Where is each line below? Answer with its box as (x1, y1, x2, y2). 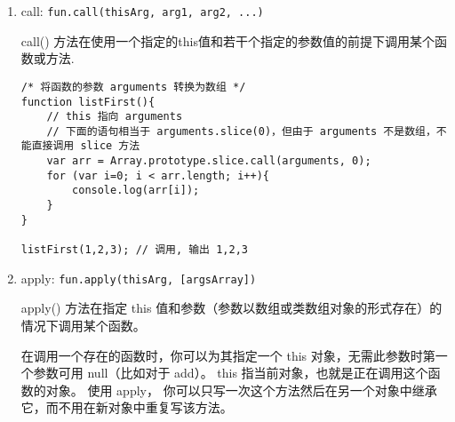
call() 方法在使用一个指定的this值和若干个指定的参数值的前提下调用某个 (20, 31, 435, 50)
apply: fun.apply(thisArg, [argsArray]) (20, 268, 257, 287)
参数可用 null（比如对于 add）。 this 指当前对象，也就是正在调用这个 (33, 363, 428, 382)
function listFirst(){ (20, 95, 156, 108)
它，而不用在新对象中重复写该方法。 (20, 398, 233, 417)
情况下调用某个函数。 (20, 315, 146, 334)
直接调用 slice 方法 (31, 139, 140, 153)
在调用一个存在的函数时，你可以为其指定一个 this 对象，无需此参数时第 (20, 346, 435, 364)
